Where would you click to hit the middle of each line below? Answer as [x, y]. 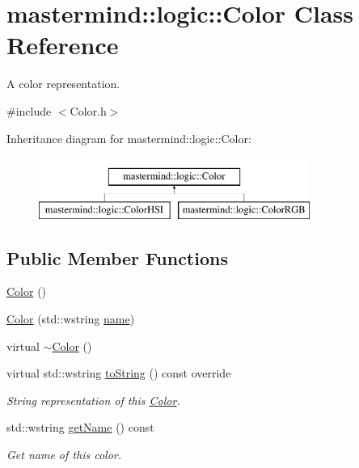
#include [29, 110]
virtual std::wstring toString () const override [119, 373]
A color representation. [63, 84]
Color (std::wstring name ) [71, 319]
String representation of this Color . [93, 400]
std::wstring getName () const [80, 427]
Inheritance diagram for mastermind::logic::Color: [129, 138]
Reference [63, 45]
